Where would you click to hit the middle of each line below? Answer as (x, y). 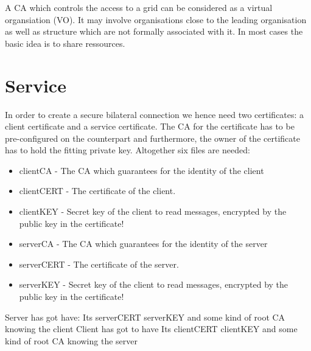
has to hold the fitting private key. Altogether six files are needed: (128, 150)
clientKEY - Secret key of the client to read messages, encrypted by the (153, 211)
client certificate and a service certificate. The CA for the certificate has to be (150, 126)
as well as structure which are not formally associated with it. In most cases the (154, 31)
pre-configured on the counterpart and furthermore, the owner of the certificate (152, 138)
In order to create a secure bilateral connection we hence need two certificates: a (155, 114)
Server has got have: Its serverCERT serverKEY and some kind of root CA (145, 317)
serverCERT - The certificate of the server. (99, 264)
